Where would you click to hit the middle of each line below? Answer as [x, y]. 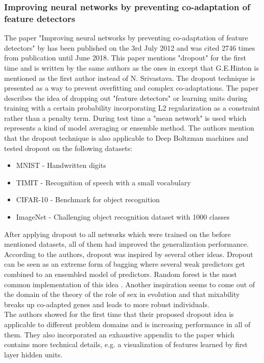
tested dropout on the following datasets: [68, 148]
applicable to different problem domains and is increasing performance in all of [127, 324]
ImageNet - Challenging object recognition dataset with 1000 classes [123, 217]
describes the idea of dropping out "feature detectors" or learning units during [126, 98]
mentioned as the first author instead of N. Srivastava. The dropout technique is [130, 78]
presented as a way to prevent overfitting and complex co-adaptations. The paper [131, 88]
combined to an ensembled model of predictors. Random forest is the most [121, 274]
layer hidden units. [33, 354]
